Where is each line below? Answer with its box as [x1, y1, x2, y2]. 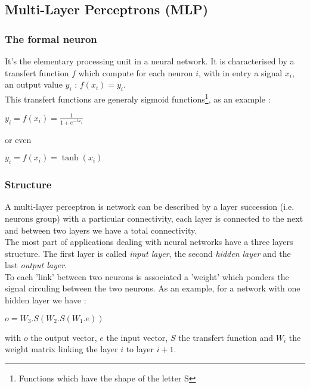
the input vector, [106, 331, 168, 343]
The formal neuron [5, 31, 97, 46]
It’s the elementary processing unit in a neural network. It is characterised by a [5, 55, 294, 67]
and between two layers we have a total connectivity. [5, 224, 197, 236]
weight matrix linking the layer [5, 343, 118, 355]
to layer [126, 343, 154, 355]
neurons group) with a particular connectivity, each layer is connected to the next [5, 212, 303, 224]
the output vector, [30, 331, 97, 343]
